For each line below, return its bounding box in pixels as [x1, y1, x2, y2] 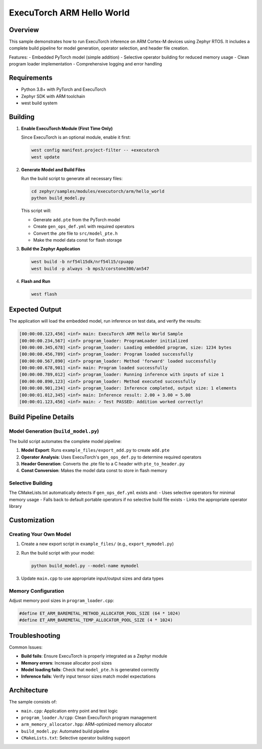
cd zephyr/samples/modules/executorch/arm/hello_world [31, 188, 164, 194]
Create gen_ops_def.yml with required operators [33, 224, 134, 229]
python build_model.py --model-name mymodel [31, 563, 139, 569]
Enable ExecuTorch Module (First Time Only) [21, 125, 113, 131]
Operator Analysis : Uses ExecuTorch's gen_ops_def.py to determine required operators [21, 454, 201, 460]
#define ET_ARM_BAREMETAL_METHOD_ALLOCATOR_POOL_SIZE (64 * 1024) [19, 610, 180, 616]
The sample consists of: [9, 699, 57, 705]
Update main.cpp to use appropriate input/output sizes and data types [21, 575, 164, 581]
